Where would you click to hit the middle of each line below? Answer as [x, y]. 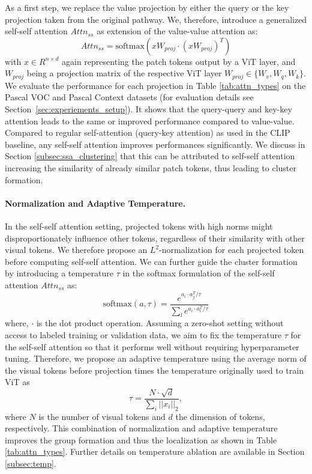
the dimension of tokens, [220, 416]
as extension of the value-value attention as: [177, 31]
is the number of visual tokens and [102, 416]
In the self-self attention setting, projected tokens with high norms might [139, 226]
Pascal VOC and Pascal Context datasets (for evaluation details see [129, 97]
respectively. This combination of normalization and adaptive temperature [141, 428]
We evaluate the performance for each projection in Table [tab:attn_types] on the [155, 85]
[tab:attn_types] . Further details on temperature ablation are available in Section [155, 451]
